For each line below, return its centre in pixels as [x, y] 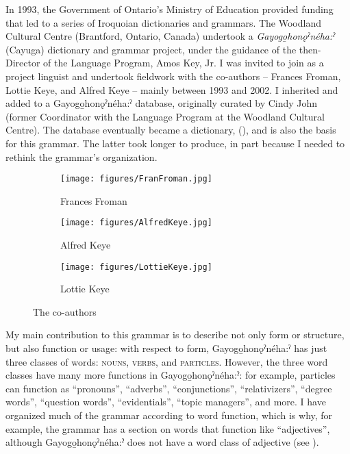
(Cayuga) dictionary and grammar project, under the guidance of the [151, 49]
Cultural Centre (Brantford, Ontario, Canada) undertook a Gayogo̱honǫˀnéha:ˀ [171, 36]
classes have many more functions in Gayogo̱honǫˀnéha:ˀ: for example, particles [171, 375]
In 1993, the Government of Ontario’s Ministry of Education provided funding [170, 9]
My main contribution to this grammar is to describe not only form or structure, [175, 335]
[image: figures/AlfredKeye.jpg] [136, 223]
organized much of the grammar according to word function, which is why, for [169, 415]
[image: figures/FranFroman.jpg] [136, 179]
